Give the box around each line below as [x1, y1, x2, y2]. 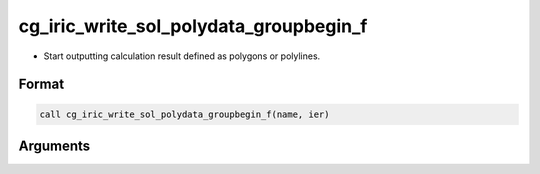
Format [18, 76, 65, 93]
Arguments [18, 137, 91, 154]
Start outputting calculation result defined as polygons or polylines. [43, 50, 321, 62]
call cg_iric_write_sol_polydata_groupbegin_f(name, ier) [39, 108, 330, 120]
